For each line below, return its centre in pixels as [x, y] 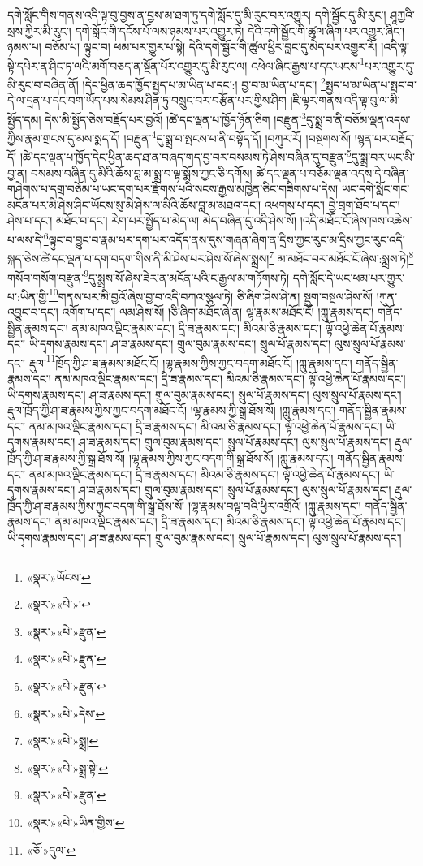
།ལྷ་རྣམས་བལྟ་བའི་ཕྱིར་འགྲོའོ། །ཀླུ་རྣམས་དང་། [274, 505]
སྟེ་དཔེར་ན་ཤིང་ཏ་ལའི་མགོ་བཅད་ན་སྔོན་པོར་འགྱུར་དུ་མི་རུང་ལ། [127, 65]
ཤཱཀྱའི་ [402, 15]
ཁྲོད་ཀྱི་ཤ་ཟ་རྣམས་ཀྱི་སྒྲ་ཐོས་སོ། [67, 458]
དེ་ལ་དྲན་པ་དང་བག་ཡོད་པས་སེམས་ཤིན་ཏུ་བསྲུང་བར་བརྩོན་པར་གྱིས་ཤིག [147, 100]
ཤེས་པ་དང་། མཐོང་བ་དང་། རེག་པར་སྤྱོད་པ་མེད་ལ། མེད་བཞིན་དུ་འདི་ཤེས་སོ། [152, 220]
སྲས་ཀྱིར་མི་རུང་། [39, 30]
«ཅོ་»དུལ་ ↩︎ [51, 849]
